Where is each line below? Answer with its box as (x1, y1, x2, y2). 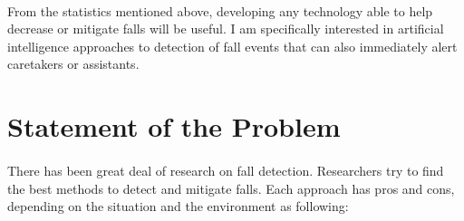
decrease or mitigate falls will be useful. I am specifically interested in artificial (7, 19, 444, 38)
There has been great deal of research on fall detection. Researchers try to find (7, 160, 444, 179)
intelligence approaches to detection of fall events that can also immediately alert (7, 36, 458, 55)
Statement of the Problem (7, 108, 341, 145)
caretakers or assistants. (7, 54, 140, 73)
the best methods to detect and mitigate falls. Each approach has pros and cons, (7, 178, 455, 197)
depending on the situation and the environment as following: (7, 197, 349, 216)
